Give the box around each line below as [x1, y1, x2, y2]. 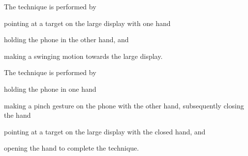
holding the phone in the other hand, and [4, 34, 129, 45]
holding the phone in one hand [4, 83, 96, 94]
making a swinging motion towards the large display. [4, 51, 163, 61]
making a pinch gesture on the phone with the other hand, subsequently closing [4, 100, 244, 110]
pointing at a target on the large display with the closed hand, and [4, 126, 206, 136]
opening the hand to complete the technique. [4, 143, 139, 153]
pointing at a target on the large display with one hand [4, 18, 171, 28]
